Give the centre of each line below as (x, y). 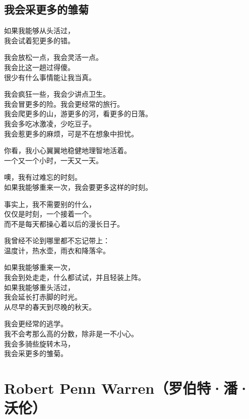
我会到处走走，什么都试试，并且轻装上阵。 (75, 277)
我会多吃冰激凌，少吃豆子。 (50, 123)
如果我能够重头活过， (39, 287)
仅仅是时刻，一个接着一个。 (50, 214)
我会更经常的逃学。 (36, 324)
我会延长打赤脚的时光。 (43, 297)
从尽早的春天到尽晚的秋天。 (50, 306)
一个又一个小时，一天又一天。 (53, 160)
